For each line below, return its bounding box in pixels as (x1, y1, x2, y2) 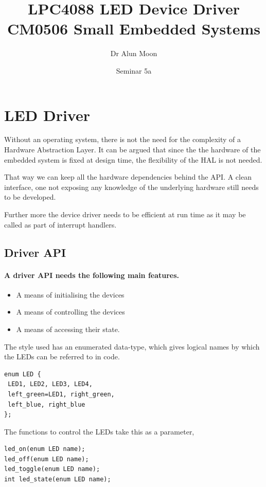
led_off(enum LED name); (4, 455, 89, 463)
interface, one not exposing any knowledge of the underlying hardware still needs (4, 181, 259, 192)
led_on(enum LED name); (4, 445, 85, 453)
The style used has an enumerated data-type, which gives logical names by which (4, 341, 260, 352)
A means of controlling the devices (16, 306, 125, 317)
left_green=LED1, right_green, (8, 390, 115, 398)
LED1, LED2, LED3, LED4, (8, 380, 93, 388)
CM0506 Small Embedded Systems (7, 18, 261, 39)
